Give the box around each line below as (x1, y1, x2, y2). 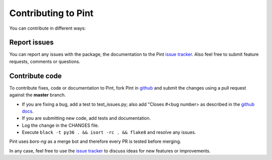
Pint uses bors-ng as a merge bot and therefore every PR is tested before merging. (9, 138, 181, 144)
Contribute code (9, 71, 62, 80)
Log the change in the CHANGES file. (22, 122, 99, 128)
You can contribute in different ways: (9, 25, 86, 31)
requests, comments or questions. (9, 58, 81, 64)
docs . (22, 108, 34, 114)
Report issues (9, 38, 54, 47)
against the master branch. (9, 92, 66, 98)
